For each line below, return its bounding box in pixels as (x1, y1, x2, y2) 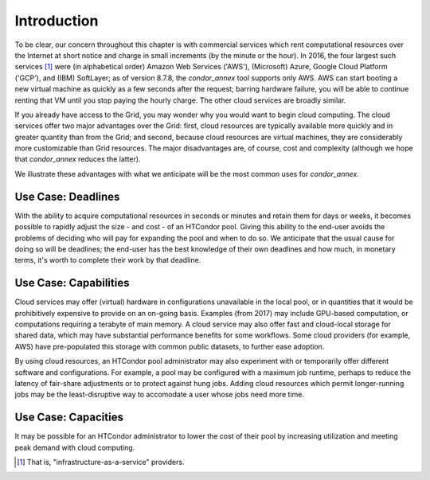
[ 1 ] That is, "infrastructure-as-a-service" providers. (17, 458, 185, 467)
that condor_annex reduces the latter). (14, 154, 141, 164)
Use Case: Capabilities (14, 276, 130, 290)
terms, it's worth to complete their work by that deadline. (14, 256, 201, 265)
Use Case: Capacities (14, 411, 123, 424)
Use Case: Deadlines (14, 189, 120, 203)
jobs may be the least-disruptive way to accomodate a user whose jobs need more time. (14, 390, 304, 400)
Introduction (14, 12, 99, 29)
